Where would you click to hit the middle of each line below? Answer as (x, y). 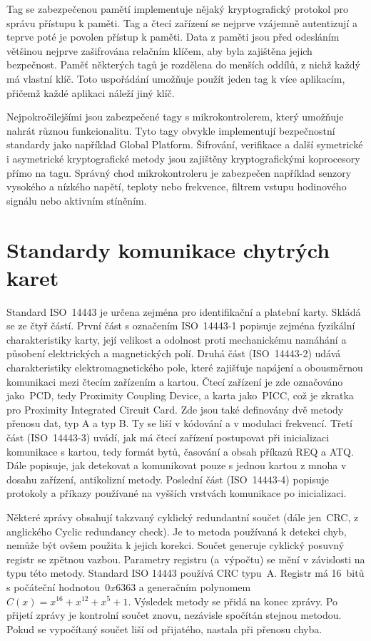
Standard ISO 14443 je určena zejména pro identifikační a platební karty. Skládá (184, 311)
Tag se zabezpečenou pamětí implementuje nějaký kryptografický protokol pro (177, 9)
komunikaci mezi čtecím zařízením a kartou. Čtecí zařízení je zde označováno (175, 381)
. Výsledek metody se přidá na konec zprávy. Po (233, 601)
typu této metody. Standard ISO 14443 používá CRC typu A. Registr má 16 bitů (185, 573)
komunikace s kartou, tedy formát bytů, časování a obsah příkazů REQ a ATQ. (180, 451)
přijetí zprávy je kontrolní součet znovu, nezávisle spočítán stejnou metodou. (174, 615)
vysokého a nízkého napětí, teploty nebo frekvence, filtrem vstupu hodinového (177, 186)
